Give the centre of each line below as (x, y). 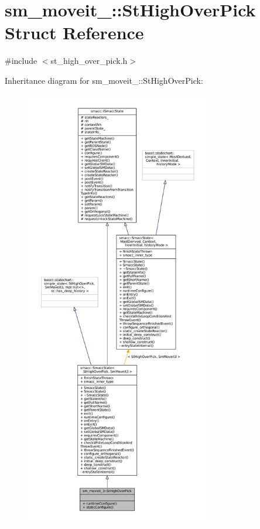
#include (21, 61)
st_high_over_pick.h (89, 61)
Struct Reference (74, 33)
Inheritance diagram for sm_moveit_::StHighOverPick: (104, 80)
